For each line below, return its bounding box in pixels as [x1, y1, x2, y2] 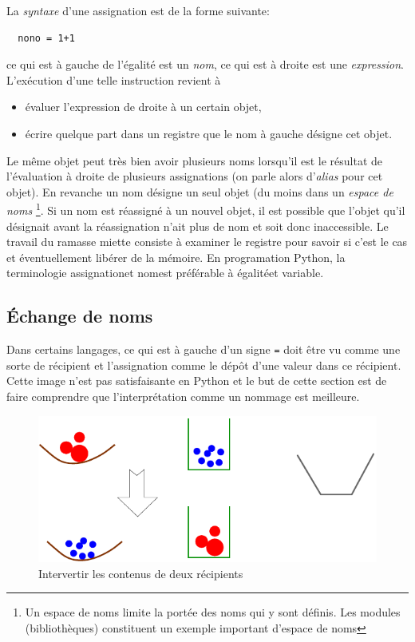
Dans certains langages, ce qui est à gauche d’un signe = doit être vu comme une [6, 341, 401, 358]
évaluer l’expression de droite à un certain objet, [25, 98, 262, 115]
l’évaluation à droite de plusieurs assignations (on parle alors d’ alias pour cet [6, 168, 383, 184]
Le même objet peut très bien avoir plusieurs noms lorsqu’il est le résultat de [6, 152, 383, 168]
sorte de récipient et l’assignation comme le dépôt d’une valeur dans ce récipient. [6, 356, 401, 373]
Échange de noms [6, 303, 153, 328]
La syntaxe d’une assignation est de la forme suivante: [6, 2, 270, 18]
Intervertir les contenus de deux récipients [38, 565, 243, 581]
